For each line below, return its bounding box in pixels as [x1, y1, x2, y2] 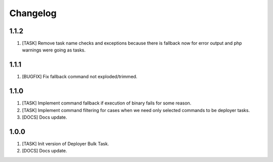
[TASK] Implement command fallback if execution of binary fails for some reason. [22, 100, 192, 106]
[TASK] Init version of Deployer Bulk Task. [22, 140, 109, 146]
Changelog [9, 8, 57, 19]
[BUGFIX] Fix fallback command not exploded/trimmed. [22, 74, 138, 80]
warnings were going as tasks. [22, 47, 86, 53]
